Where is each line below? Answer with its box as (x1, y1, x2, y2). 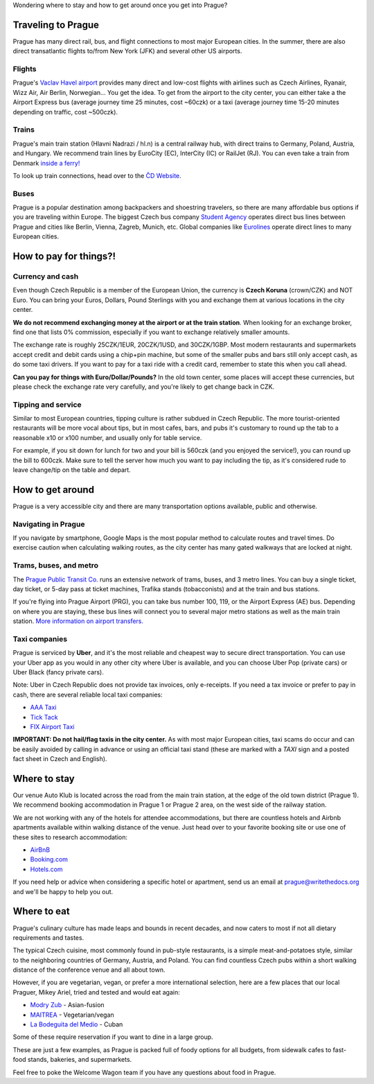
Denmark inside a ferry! (12, 159, 80, 167)
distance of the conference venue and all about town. (12, 965, 166, 974)
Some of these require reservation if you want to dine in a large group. (12, 1033, 214, 1041)
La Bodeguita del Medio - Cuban (30, 1020, 123, 1029)
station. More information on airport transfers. (12, 617, 144, 625)
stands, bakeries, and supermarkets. (28, 1056, 132, 1064)
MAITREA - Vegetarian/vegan (30, 1011, 114, 1019)
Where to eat (12, 905, 70, 918)
